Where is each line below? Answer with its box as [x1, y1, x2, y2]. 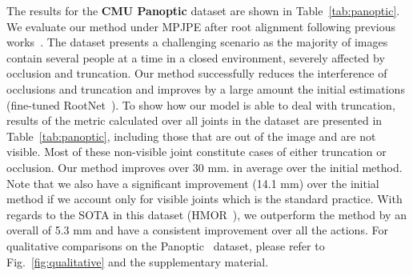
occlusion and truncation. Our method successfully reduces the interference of [6, 65, 387, 82]
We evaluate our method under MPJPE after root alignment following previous [6, 18, 396, 34]
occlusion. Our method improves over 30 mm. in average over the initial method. [6, 158, 403, 175]
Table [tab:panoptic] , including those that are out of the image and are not [6, 127, 376, 144]
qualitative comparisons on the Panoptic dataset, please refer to [6, 237, 325, 254]
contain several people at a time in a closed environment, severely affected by [6, 49, 385, 66]
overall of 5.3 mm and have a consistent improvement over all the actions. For [6, 222, 388, 238]
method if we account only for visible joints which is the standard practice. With [6, 190, 403, 207]
